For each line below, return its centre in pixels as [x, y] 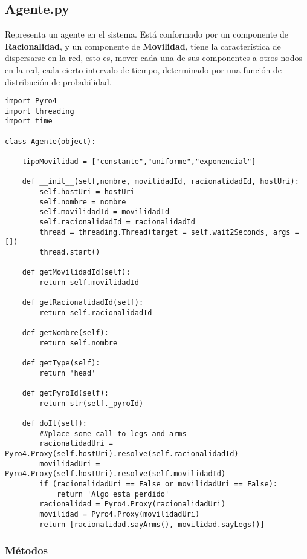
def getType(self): [61, 363]
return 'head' [68, 373]
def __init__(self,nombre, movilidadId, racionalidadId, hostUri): [160, 182]
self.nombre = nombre [83, 202]
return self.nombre [79, 343]
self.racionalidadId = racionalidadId [117, 222]
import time [29, 121]
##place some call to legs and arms [113, 433]
